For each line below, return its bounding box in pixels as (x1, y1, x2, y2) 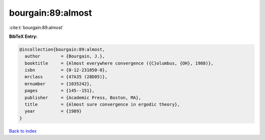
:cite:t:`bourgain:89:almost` (9, 25, 64, 30)
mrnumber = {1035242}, (25, 81, 92, 86)
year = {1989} (25, 109, 82, 114)
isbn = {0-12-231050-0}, (25, 67, 108, 73)
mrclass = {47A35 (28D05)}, (25, 74, 108, 80)
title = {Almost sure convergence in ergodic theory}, (25, 102, 180, 108)
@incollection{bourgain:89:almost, (19, 47, 105, 52)
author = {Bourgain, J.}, (25, 54, 105, 59)
